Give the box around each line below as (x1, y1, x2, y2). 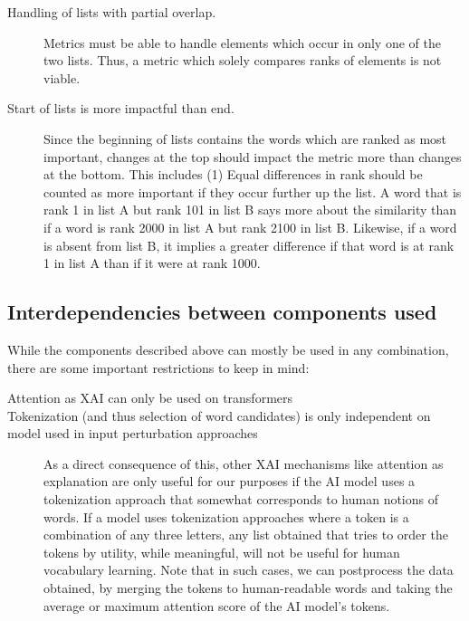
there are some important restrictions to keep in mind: (7, 358, 310, 377)
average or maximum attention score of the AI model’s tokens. (43, 596, 390, 615)
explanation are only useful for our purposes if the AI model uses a (43, 472, 416, 491)
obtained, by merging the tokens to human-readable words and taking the (43, 578, 453, 597)
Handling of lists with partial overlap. (7, 3, 216, 21)
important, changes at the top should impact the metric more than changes (43, 147, 462, 166)
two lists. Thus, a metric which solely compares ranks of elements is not (43, 51, 442, 70)
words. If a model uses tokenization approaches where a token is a (43, 507, 409, 526)
